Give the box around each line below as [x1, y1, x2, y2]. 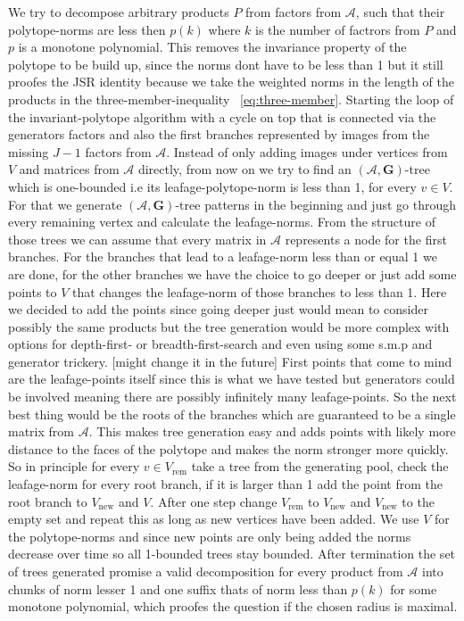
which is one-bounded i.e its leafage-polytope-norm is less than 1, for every [8, 177, 417, 195]
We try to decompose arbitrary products [8, 3, 229, 21]
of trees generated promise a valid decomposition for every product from [8, 562, 403, 580]
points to [8, 282, 57, 301]
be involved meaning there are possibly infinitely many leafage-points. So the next [8, 387, 457, 406]
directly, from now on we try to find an [137, 160, 352, 178]
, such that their [355, 3, 445, 21]
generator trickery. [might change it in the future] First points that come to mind [8, 352, 452, 370]
